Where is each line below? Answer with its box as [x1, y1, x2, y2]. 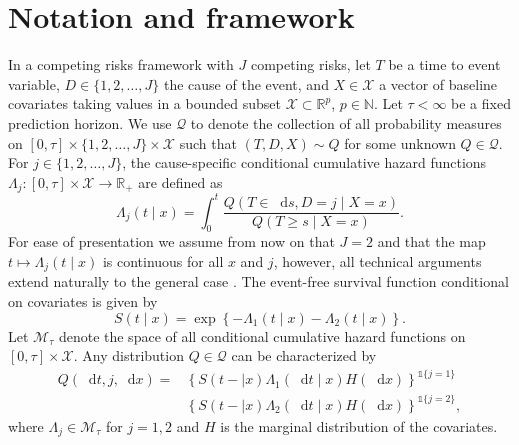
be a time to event [388, 54, 501, 75]
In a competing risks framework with [8, 54, 234, 75]
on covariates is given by [8, 291, 158, 312]
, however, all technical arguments [273, 251, 482, 272]
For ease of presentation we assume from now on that [8, 231, 335, 252]
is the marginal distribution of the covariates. [220, 415, 498, 436]
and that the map [377, 231, 486, 252]
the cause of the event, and [163, 73, 329, 94]
